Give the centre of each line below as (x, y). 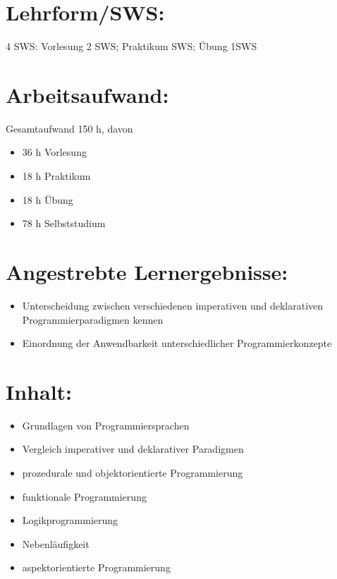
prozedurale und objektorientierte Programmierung (133, 473)
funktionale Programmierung (84, 496)
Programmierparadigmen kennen (93, 319)
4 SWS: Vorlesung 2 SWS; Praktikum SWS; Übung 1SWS (131, 46)
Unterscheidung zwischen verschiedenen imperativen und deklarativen (173, 305)
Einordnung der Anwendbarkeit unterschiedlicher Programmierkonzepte (177, 343)
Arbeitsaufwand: (87, 94)
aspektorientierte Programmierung (96, 567)
